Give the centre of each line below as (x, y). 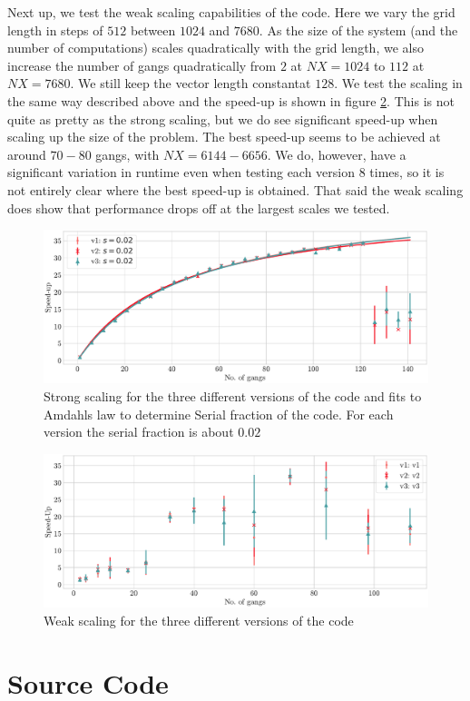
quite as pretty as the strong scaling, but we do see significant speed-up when (223, 118)
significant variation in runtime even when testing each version (181, 172)
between (153, 30)
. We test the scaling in (398, 83)
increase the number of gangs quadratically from (142, 65)
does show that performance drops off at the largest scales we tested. (199, 207)
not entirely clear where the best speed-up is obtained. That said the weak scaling (235, 189)
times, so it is (407, 172)
